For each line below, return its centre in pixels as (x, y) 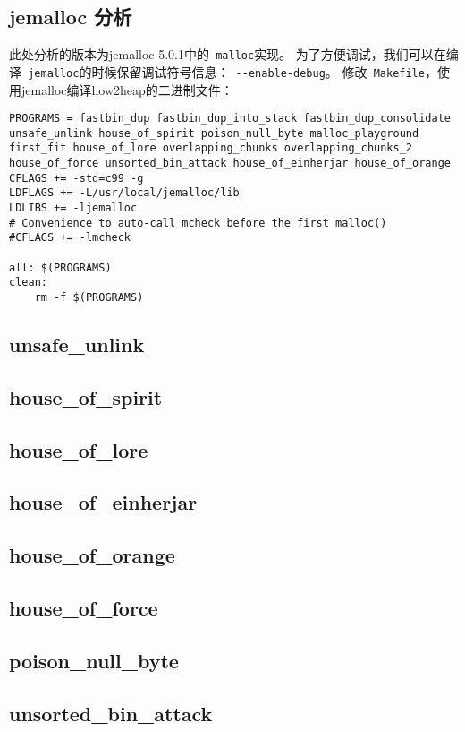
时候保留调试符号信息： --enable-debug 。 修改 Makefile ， (264, 71)
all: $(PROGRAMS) (60, 267)
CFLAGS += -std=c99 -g (76, 178)
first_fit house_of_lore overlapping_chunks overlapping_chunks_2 (211, 148)
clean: (28, 283)
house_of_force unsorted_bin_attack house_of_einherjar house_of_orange (230, 164)
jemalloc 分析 (71, 17)
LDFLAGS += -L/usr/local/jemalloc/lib (124, 193)
